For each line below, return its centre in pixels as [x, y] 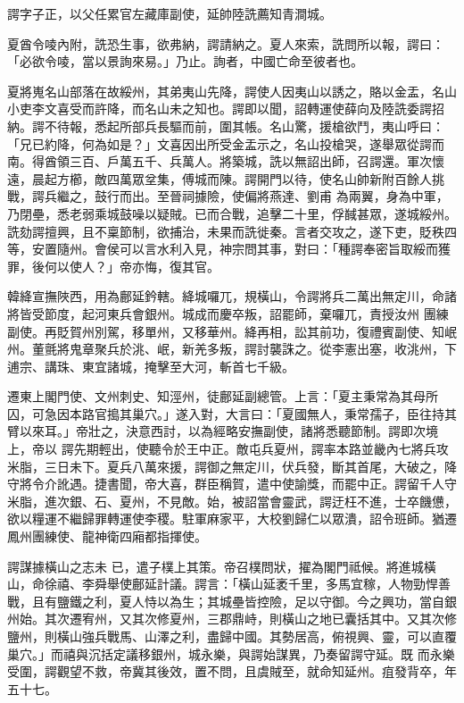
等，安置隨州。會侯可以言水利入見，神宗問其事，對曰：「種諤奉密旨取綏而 [223, 249]
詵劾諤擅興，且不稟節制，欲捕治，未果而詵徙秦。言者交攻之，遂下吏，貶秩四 [232, 231]
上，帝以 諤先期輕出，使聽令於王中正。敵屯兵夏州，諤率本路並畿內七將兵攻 [228, 449]
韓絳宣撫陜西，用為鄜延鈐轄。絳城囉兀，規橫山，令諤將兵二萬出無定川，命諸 [232, 296]
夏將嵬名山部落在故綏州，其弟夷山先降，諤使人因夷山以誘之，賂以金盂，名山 [232, 91]
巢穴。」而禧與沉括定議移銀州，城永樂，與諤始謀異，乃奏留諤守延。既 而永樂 [231, 653]
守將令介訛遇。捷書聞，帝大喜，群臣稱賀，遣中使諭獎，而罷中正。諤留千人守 [232, 484]
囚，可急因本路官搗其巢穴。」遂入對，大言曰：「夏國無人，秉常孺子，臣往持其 [232, 413]
